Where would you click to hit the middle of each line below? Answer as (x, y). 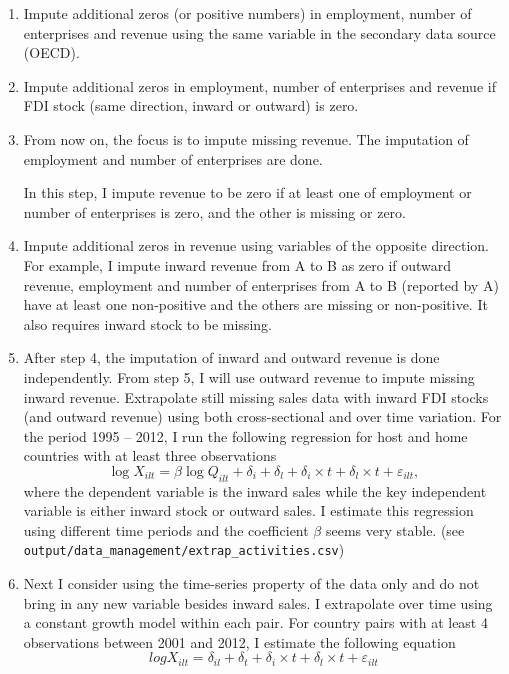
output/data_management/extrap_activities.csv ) (184, 549)
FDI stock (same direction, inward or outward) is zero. (191, 105)
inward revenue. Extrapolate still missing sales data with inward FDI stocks (256, 396)
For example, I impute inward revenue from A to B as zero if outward (237, 264)
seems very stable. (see (395, 529)
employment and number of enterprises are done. (173, 158)
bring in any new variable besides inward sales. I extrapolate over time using (258, 602)
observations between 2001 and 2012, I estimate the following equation (239, 641)
